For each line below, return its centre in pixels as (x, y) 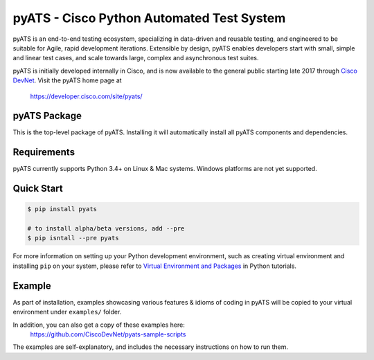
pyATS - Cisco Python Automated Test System (149, 18)
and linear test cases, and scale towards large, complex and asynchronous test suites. (136, 58)
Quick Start (38, 189)
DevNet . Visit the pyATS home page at (67, 80)
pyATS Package (47, 116)
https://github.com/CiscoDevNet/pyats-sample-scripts (108, 334)
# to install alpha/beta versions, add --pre (106, 229)
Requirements (44, 152)
